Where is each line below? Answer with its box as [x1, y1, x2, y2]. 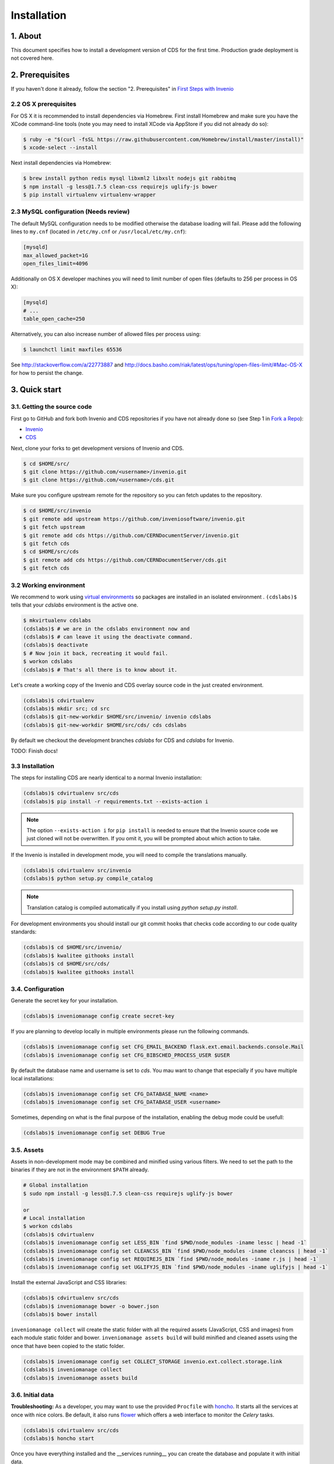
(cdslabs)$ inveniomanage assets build [23, 1374, 137, 1381]
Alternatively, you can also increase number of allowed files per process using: [11, 331, 201, 338]
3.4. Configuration [11, 984, 64, 993]
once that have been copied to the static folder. [11, 1342, 125, 1349]
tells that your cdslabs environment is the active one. [11, 601, 139, 608]
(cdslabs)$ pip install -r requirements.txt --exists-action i [23, 798, 209, 805]
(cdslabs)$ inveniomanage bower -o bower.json [23, 1303, 159, 1309]
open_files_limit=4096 [23, 260, 88, 266]
